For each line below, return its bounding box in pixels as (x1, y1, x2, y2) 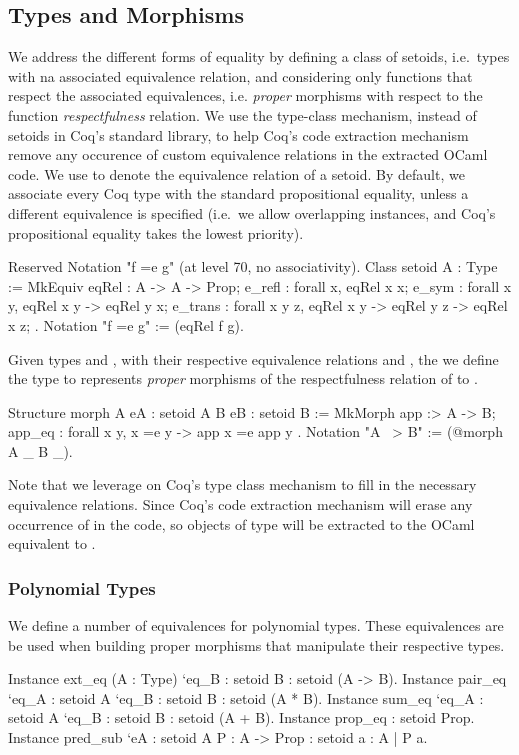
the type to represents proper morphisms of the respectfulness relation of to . (8, 368, 478, 389)
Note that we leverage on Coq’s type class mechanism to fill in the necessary (8, 474, 477, 495)
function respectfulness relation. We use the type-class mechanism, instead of (8, 104, 477, 125)
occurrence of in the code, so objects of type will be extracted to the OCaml (8, 513, 475, 534)
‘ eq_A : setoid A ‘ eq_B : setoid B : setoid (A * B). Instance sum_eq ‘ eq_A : (8, 687, 484, 708)
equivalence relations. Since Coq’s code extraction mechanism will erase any (8, 494, 473, 515)
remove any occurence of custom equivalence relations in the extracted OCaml (8, 144, 488, 165)
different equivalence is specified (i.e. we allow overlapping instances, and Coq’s (8, 202, 496, 223)
